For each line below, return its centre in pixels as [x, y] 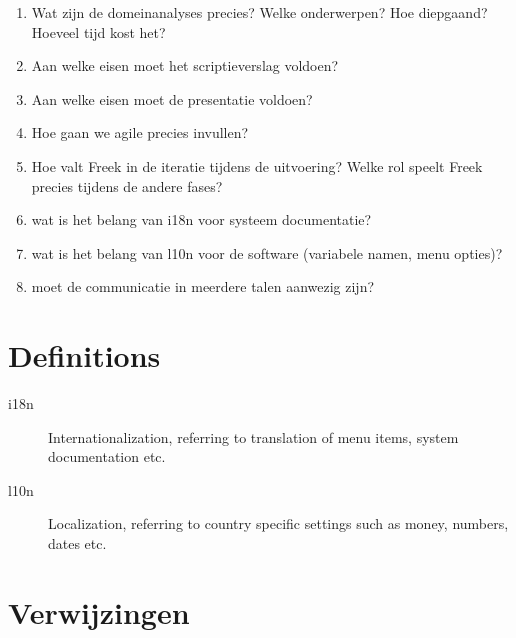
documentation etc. [107, 456]
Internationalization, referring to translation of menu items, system [253, 436]
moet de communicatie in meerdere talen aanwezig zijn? [203, 286]
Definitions [84, 355]
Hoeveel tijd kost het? [98, 31]
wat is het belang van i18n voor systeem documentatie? [201, 219]
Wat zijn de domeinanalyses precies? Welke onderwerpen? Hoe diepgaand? [259, 12]
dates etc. [77, 543]
